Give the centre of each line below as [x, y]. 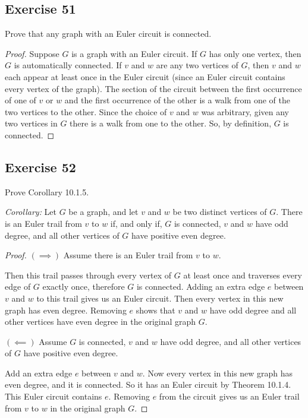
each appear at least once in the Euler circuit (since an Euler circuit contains [145, 76]
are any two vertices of [197, 65]
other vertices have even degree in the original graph [100, 322]
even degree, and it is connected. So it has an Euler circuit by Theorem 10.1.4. [148, 384]
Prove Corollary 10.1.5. [47, 191]
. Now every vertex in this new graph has [218, 373]
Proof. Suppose [32, 53]
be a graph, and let [103, 212]
